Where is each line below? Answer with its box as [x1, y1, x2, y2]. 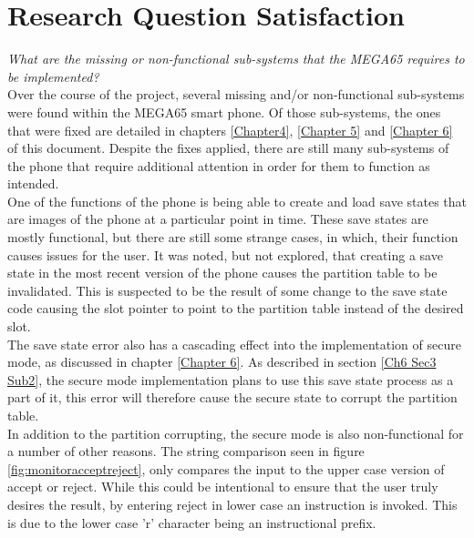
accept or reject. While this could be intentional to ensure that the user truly [7, 477, 438, 496]
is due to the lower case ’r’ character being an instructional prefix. [7, 513, 376, 532]
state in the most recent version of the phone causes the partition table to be [7, 263, 438, 282]
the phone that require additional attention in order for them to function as [7, 156, 430, 175]
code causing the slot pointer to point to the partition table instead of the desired [7, 299, 464, 318]
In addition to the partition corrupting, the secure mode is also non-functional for [7, 423, 464, 442]
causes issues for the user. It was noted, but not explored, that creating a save [7, 245, 443, 264]
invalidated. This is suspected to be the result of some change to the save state [7, 280, 448, 299]
